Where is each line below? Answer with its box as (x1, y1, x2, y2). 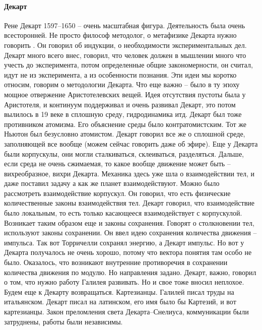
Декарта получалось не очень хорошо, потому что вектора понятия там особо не (4, 247, 252, 257)
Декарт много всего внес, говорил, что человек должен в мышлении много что (4, 49, 246, 60)
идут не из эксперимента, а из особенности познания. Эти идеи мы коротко (4, 69, 237, 80)
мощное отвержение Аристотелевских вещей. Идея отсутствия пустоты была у (4, 89, 246, 99)
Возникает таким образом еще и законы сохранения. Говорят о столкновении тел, (4, 217, 254, 228)
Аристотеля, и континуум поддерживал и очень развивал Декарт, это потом (4, 99, 236, 109)
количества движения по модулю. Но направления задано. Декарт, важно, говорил (4, 267, 256, 277)
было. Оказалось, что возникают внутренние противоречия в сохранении (4, 257, 228, 268)
